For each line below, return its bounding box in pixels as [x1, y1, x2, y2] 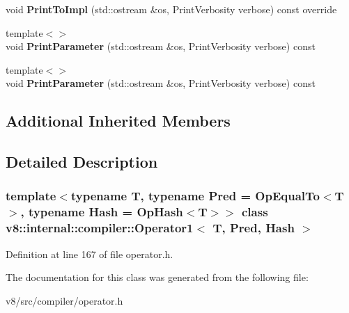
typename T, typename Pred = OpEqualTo [70, 187, 320, 204]
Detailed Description [6, 151, 158, 172]
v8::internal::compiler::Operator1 [6, 219, 194, 236]
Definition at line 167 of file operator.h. [6, 246, 173, 261]
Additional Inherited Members [6, 110, 231, 131]
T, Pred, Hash [212, 219, 295, 236]
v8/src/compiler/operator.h [6, 293, 123, 307]
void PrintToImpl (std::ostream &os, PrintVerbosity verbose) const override [6, 2, 337, 16]
